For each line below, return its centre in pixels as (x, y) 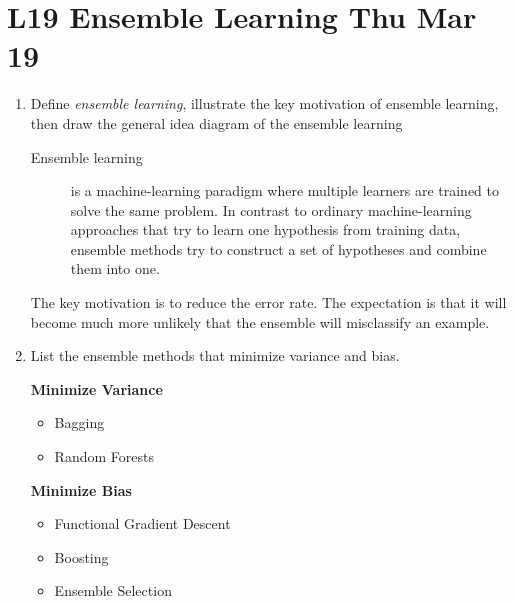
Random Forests (104, 456)
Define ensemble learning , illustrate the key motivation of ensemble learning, (264, 103)
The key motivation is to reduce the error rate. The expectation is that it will (268, 302)
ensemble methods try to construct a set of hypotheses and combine (278, 248)
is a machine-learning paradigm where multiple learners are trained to (284, 190)
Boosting (81, 556)
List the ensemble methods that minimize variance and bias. (215, 355)
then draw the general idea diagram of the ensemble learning (216, 122)
